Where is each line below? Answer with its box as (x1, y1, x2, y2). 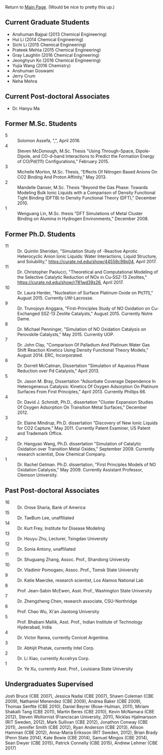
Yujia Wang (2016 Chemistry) (12, 62, 71, 68)
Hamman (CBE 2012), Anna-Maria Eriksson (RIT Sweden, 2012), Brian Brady (5, 730, 158, 735)
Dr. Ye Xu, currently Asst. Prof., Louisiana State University (17, 666, 133, 672)
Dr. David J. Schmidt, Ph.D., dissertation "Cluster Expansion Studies (17, 399, 154, 405)
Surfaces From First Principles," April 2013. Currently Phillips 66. (17, 389, 146, 395)
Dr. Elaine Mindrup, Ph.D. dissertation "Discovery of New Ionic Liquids (17, 420, 158, 426)
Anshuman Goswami (12, 68, 54, 73)
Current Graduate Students (5, 18, 89, 26)
